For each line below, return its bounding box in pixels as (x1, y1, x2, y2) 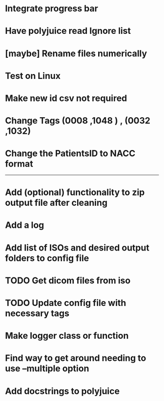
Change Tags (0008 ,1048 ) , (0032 (5, 115, 150, 126)
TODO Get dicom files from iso (5, 275, 131, 286)
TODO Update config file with (5, 298, 126, 308)
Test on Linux (5, 70, 61, 81)
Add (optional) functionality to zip (5, 187, 145, 198)
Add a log (5, 220, 44, 231)
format (5, 158, 33, 170)
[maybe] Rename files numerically (5, 48, 147, 59)
